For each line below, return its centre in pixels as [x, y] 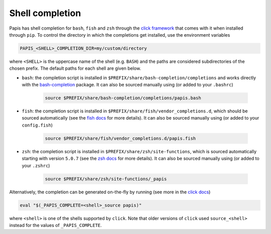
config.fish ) [37, 125]
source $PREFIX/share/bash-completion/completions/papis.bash [123, 98]
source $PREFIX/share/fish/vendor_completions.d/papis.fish [120, 138]
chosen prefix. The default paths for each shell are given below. [75, 68]
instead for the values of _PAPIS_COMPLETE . [56, 225]
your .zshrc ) [36, 165]
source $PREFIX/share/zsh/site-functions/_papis [106, 179]
